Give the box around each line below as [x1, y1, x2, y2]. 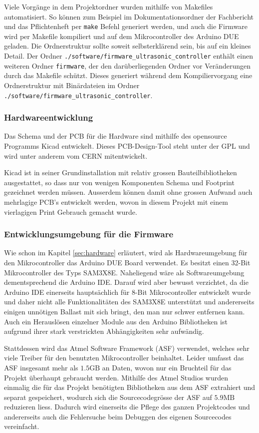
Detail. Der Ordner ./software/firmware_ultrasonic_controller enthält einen [4, 51, 253, 61]
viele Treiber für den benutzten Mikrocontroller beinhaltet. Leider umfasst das [4, 352, 244, 363]
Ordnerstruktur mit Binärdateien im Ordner [4, 80, 140, 90]
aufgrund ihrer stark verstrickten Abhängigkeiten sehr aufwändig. [4, 326, 204, 336]
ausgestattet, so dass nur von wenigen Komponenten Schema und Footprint [4, 177, 235, 187]
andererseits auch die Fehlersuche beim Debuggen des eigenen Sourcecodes [4, 411, 232, 421]
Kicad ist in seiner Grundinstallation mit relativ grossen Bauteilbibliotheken [4, 167, 237, 178]
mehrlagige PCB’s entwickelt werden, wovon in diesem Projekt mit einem [4, 196, 228, 207]
